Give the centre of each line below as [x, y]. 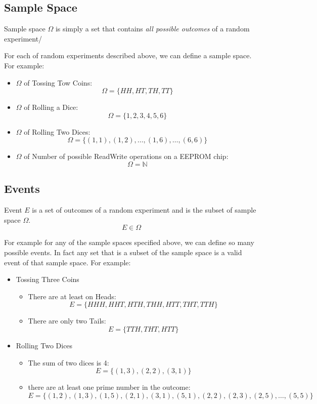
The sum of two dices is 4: [69, 362]
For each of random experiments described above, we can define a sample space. [128, 55]
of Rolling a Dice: [51, 107]
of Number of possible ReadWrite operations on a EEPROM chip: [126, 156]
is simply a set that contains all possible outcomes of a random [152, 29]
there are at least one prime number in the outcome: [109, 387]
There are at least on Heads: [72, 296]
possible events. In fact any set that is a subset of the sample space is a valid [123, 252]
